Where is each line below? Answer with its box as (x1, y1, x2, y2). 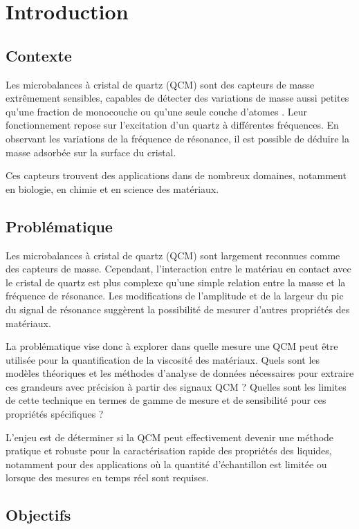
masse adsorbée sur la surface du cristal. (6, 145, 176, 159)
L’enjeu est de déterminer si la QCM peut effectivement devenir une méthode (6, 429, 334, 444)
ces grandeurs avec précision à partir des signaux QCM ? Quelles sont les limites (6, 379, 347, 393)
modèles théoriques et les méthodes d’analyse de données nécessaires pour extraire (6, 366, 354, 380)
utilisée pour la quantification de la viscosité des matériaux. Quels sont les (6, 352, 320, 366)
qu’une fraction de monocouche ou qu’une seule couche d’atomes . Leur (6, 104, 307, 118)
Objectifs (6, 504, 71, 526)
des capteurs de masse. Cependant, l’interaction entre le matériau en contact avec (6, 261, 351, 276)
